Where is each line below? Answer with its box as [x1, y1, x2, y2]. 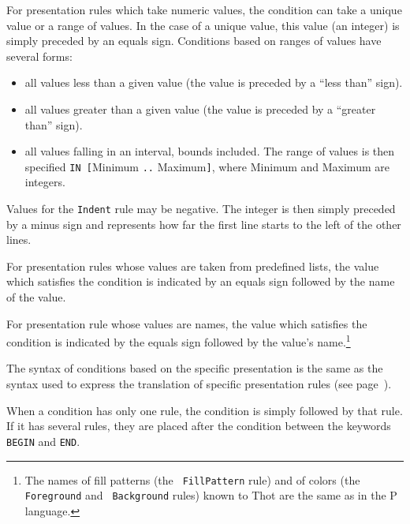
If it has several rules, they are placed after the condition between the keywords [6, 417, 391, 434]
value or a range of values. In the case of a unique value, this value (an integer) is [6, 17, 400, 33]
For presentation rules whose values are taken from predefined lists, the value [6, 257, 379, 274]
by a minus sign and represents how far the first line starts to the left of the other [6, 215, 401, 232]
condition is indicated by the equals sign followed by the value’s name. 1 [6, 331, 351, 350]
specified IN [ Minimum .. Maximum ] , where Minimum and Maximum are [24, 158, 389, 174]
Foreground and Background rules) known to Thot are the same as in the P [24, 487, 397, 503]
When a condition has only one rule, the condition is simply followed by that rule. [6, 402, 403, 418]
